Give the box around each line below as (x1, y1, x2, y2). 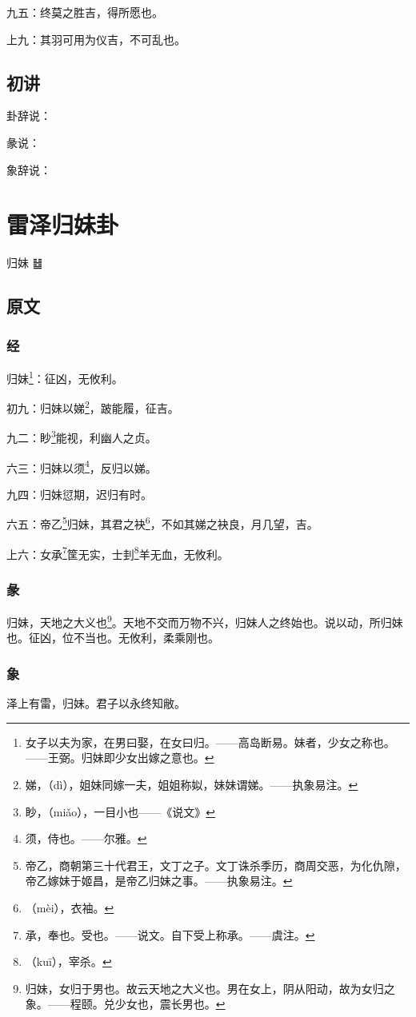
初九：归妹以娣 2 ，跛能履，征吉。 (6, 397, 179, 416)
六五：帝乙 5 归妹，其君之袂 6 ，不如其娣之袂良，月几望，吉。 (6, 513, 318, 532)
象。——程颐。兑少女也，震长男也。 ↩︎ (25, 995, 226, 1012)
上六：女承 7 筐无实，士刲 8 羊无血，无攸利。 (6, 543, 229, 562)
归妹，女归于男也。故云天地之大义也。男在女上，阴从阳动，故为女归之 (25, 979, 395, 996)
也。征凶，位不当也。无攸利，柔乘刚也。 (6, 629, 219, 646)
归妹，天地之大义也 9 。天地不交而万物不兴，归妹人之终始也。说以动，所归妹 (6, 612, 403, 630)
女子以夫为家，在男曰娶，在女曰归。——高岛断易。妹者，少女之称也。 (25, 733, 395, 750)
